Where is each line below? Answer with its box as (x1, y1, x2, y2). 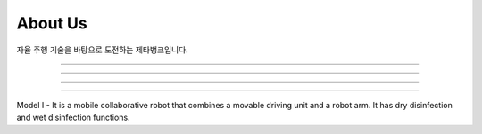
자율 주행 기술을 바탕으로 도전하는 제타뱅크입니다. (16, 44, 189, 55)
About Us (16, 13, 88, 33)
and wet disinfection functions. (16, 112, 130, 123)
